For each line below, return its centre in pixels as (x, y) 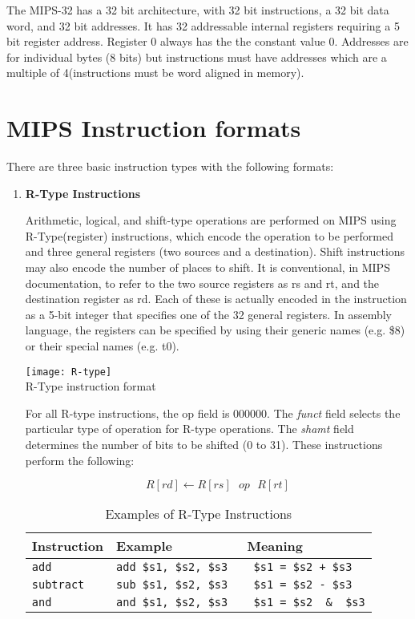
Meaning (275, 546)
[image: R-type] (68, 372)
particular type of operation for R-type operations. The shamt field (189, 429)
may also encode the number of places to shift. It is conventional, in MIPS (207, 267)
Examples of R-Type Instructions (199, 514)
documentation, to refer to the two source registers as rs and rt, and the (202, 283)
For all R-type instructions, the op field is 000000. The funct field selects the (213, 413)
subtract (58, 585)
